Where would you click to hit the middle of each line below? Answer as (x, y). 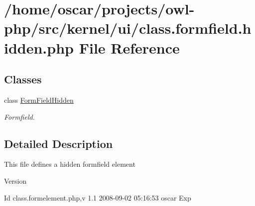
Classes (23, 79)
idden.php (39, 47)
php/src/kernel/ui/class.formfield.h (128, 28)
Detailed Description (59, 143)
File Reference (129, 47)
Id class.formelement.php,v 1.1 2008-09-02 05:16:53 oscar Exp (98, 197)
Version (15, 180)
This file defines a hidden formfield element (70, 164)
